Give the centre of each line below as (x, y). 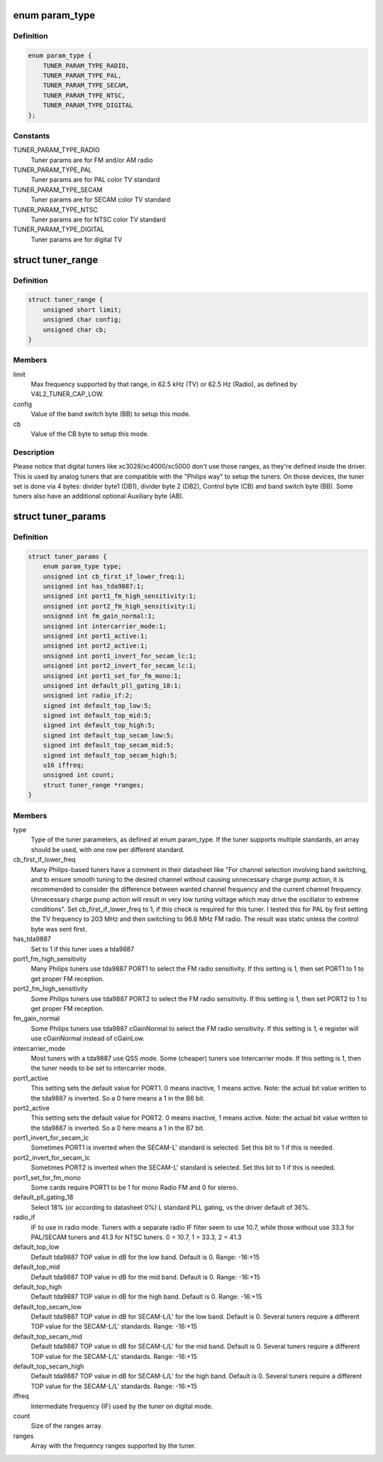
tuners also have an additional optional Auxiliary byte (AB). (99, 496)
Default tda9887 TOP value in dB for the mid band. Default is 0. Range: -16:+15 (145, 1277)
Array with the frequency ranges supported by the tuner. (113, 1446)
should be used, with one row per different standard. (107, 849)
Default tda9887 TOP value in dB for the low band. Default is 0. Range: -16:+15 (145, 1257)
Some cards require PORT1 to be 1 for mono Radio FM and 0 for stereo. (134, 1188)
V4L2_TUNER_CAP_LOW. (67, 394)
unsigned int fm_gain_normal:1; (99, 616)
